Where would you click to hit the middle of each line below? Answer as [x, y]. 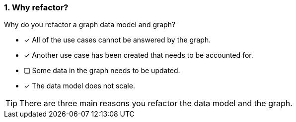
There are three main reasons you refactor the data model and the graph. [156, 103]
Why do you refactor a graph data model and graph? [90, 25]
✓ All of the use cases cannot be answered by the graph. [117, 40]
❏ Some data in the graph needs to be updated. [102, 71]
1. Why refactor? [36, 7]
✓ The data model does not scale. [79, 86]
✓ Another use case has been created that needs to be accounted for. [139, 55]
